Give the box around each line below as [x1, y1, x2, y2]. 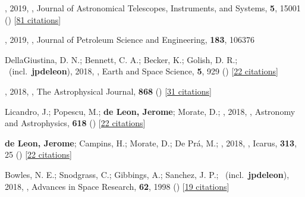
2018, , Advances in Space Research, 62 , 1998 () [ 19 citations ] [5, 180, 229, 192]
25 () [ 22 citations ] [5, 148, 72, 161]
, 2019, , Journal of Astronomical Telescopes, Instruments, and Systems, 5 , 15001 [5, 2, 301, 14]
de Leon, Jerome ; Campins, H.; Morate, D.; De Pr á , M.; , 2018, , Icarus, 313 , [5, 136, 297, 149]
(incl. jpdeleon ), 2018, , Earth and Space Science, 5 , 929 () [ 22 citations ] [8, 65, 278, 77]
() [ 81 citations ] [5, 13, 61, 26]
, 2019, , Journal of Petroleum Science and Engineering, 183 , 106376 [5, 33, 254, 46]
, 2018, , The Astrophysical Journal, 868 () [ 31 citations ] [5, 85, 212, 97]
